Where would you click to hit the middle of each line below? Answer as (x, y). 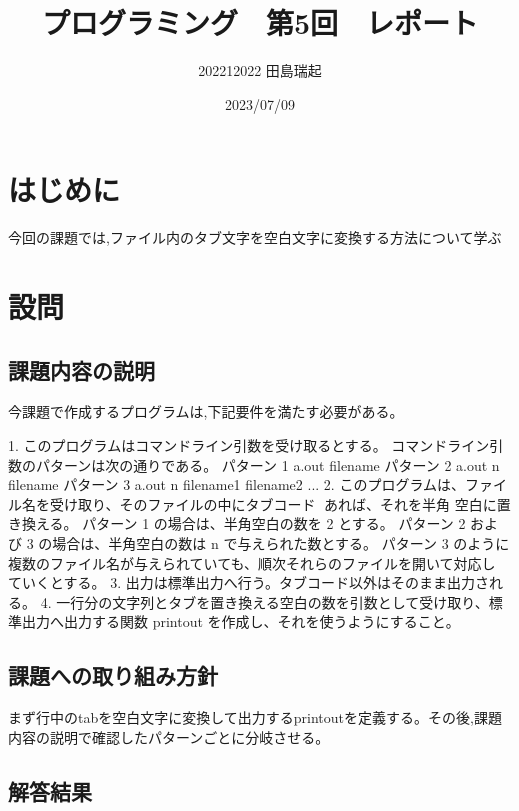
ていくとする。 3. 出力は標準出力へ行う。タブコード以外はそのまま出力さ (248, 582)
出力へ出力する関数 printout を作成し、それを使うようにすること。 (240, 621)
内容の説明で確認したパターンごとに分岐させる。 (169, 736)
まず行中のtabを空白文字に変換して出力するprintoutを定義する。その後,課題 (255, 717)
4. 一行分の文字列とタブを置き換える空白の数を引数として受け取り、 (264, 601)
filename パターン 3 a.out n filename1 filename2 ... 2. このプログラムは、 (236, 484)
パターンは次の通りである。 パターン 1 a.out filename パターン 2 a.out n (267, 464)
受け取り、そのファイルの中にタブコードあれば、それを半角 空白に (273, 503)
